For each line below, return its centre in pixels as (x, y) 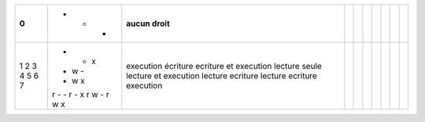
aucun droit (148, 23)
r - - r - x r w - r (80, 94)
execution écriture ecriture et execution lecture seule (224, 66)
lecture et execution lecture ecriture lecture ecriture (222, 76)
